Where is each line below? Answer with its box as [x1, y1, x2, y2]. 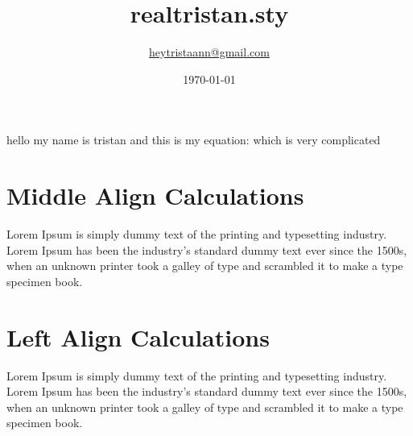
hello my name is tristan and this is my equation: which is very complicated [6, 131, 381, 148]
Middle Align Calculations [6, 179, 304, 212]
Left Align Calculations [6, 320, 270, 353]
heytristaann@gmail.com [149, 44, 270, 60]
